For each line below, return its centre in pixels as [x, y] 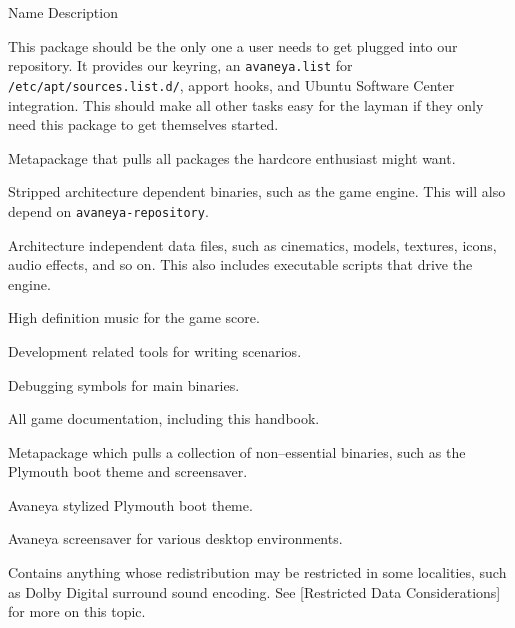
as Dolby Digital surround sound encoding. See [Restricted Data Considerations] [254, 591]
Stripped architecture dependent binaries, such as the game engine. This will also [257, 191]
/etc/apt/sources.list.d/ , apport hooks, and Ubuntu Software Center [231, 84]
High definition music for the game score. [134, 317]
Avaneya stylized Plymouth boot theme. [130, 504]
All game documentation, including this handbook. [164, 418]
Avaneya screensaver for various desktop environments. [175, 538]
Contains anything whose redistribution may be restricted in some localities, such [257, 572]
